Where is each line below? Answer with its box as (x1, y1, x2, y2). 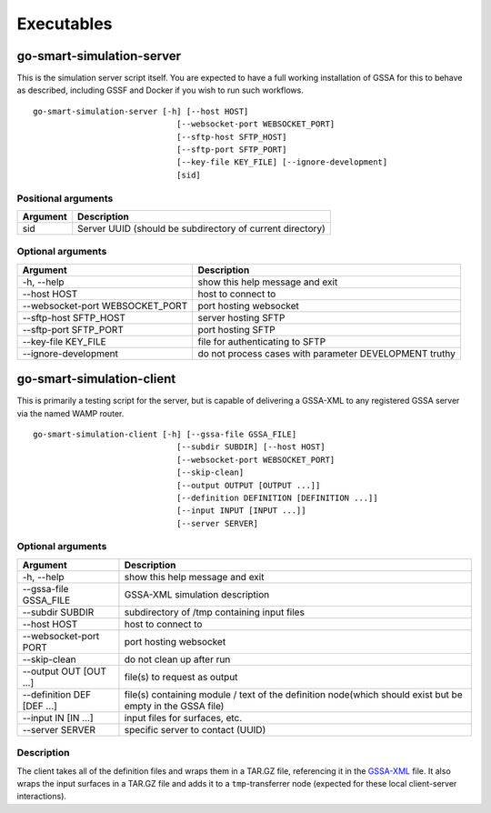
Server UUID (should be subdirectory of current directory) (77, 222, 326, 235)
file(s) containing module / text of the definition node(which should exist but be (124, 688, 463, 700)
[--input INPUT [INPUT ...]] (175, 506, 306, 516)
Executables (16, 14, 113, 34)
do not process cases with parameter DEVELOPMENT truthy (197, 346, 456, 359)
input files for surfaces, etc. (124, 711, 243, 724)
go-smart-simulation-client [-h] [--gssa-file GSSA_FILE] (33, 428, 297, 439)
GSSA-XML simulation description (124, 587, 270, 600)
